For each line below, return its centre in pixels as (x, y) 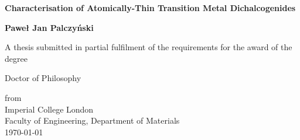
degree (16, 58)
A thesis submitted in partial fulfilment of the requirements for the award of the (149, 47)
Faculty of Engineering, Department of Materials (92, 120)
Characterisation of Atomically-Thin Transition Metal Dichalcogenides (150, 8)
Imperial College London (49, 109)
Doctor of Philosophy (43, 78)
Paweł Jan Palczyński (49, 27)
